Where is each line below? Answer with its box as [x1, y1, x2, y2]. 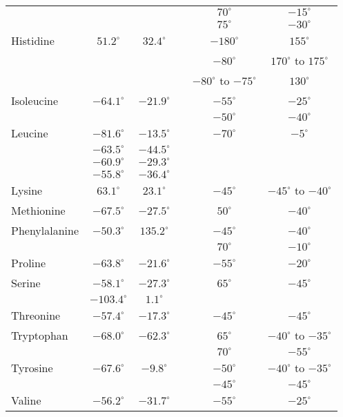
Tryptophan [11, 327, 68, 343]
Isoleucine [11, 93, 59, 108]
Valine [11, 392, 41, 408]
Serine [11, 275, 41, 291]
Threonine [11, 307, 61, 323]
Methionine [11, 202, 66, 218]
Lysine [11, 182, 43, 198]
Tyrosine [11, 360, 53, 376]
